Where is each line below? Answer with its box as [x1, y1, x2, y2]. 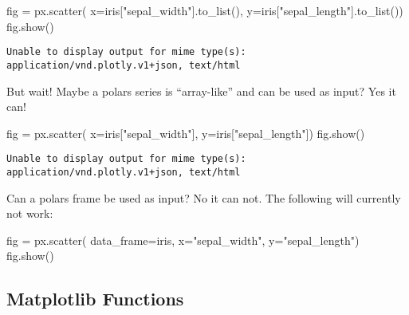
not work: [6, 205, 53, 222]
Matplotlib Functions [6, 286, 184, 311]
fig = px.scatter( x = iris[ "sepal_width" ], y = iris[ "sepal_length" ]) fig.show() [6, 124, 365, 141]
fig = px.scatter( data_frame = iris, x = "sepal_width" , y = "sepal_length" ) [6, 231, 360, 248]
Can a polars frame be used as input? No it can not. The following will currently [6, 189, 401, 206]
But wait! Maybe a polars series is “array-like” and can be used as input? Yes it [6, 82, 396, 99]
